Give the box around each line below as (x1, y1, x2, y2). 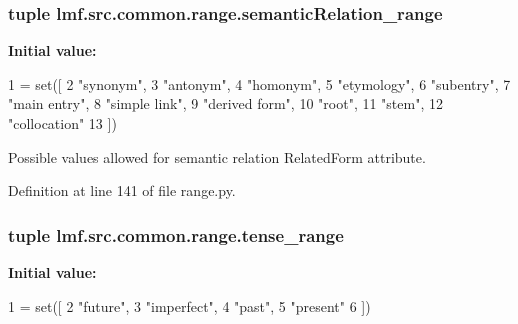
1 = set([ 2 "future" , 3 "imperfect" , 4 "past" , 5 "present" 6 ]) (8, 295, 371, 316)
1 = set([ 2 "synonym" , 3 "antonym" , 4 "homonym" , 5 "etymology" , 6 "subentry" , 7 (8, 73, 511, 94)
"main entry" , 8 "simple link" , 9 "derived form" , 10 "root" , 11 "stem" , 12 (8, 93, 443, 114)
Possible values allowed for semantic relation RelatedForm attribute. (8, 146, 426, 167)
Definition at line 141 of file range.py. (8, 180, 236, 201)
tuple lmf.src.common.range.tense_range (8, 222, 344, 247)
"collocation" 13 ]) (8, 113, 117, 133)
